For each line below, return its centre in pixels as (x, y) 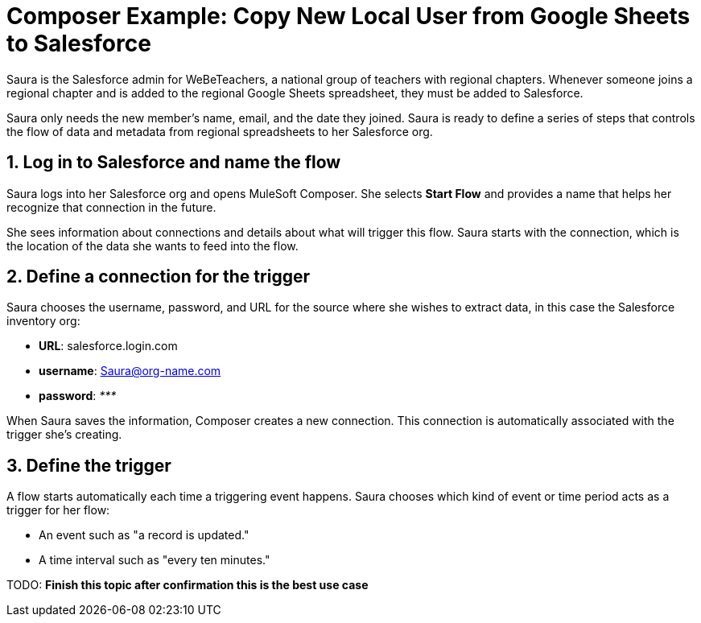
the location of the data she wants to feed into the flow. (153, 245)
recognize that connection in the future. (111, 207)
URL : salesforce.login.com (108, 346)
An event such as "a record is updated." (144, 535)
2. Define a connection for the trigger (158, 277)
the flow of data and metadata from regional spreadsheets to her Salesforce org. (220, 131)
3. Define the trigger (89, 465)
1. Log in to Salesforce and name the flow (174, 163)
